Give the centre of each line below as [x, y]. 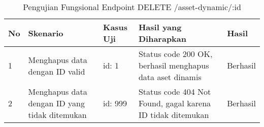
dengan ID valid [57, 71]
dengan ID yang [56, 103]
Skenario [46, 33]
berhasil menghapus [174, 65]
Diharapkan [162, 39]
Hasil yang [160, 27]
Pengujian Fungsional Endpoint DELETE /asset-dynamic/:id [132, 7]
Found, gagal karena [175, 103]
